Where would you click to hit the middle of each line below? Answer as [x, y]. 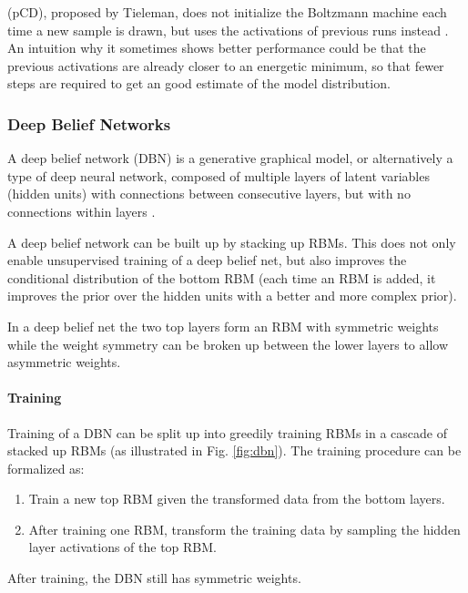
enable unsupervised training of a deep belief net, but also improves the [207, 260]
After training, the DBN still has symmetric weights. [154, 578]
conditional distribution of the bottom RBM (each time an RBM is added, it [222, 277]
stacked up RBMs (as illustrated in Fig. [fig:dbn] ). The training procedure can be [234, 450]
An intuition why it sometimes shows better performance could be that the [217, 48]
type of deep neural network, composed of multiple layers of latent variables [219, 175]
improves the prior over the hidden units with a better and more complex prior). [232, 296]
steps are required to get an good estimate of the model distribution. [199, 83]
